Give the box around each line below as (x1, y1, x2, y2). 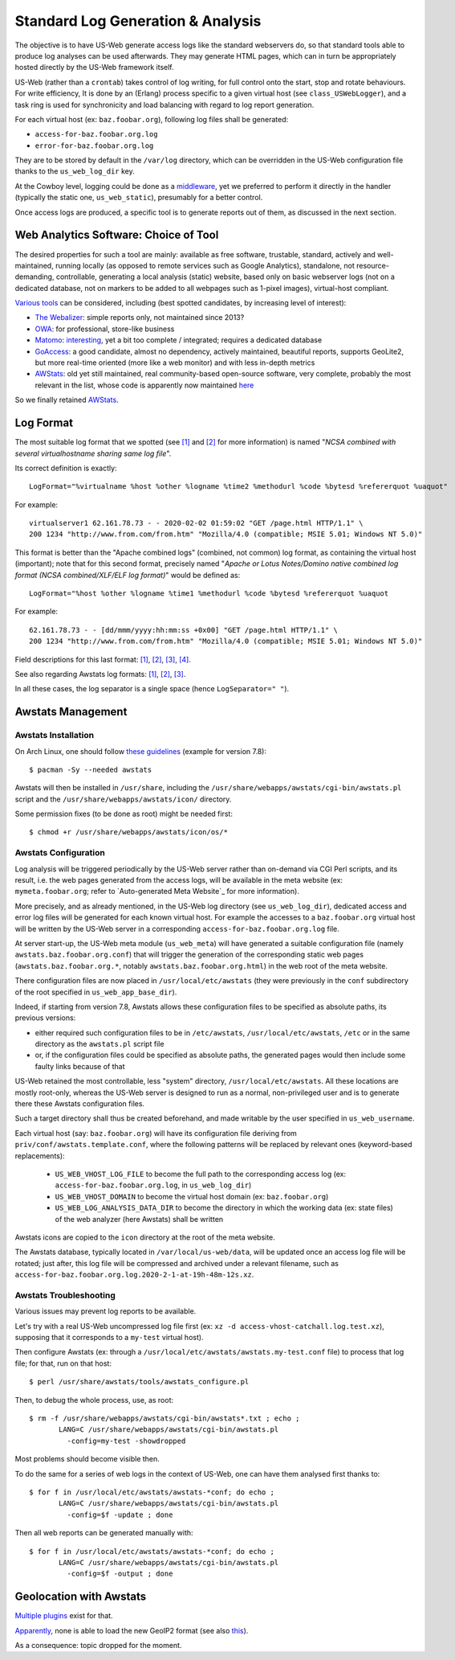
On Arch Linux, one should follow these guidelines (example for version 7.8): (14, 746, 266, 756)
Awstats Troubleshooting (14, 1289, 116, 1301)
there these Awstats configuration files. (14, 1099, 144, 1109)
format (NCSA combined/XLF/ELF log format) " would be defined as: (14, 570, 241, 580)
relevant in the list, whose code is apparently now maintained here (35, 380, 254, 390)
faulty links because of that (35, 1061, 125, 1071)
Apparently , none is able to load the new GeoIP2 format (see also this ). (14, 1625, 249, 1635)
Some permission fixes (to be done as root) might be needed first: (14, 809, 233, 819)
